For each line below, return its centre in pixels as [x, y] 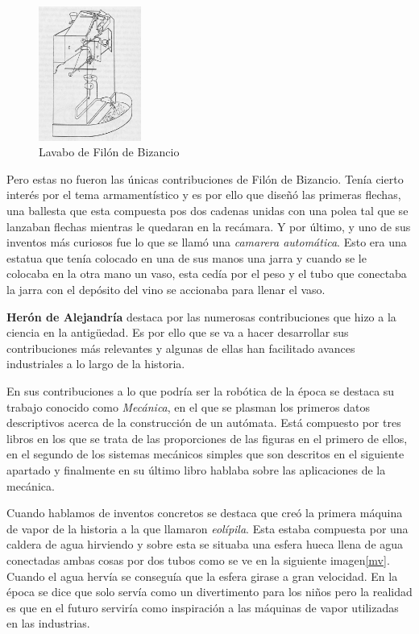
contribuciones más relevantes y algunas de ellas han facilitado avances [181, 348]
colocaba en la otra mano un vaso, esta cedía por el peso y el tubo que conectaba [207, 273]
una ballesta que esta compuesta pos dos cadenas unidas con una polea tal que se [207, 211]
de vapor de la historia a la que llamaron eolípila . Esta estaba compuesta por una [207, 528]
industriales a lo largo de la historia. [96, 364]
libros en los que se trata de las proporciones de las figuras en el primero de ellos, [207, 438]
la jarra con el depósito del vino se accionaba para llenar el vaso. [166, 290]
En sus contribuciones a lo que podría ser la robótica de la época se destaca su [201, 391]
